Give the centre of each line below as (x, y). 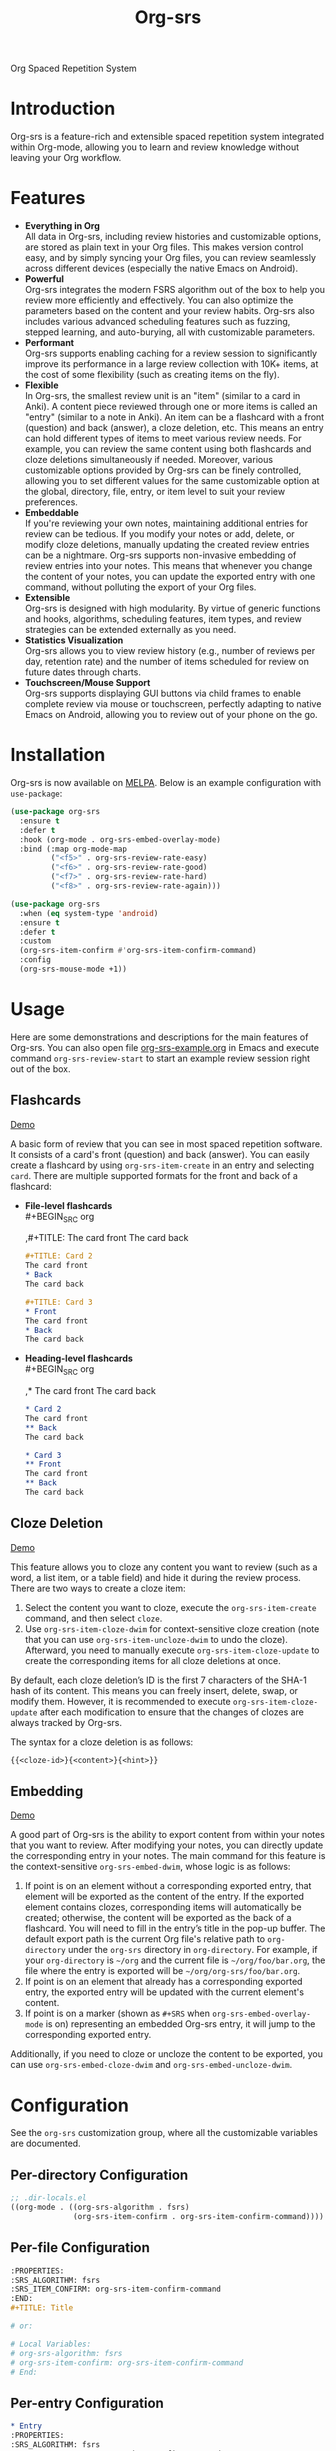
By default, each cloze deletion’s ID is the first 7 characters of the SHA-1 (158, 1680)
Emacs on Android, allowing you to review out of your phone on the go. (171, 715)
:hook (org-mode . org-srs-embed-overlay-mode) (120, 839)
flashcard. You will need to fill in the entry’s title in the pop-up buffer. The (175, 1928)
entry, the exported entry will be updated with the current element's (164, 1992)
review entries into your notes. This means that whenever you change (168, 566)
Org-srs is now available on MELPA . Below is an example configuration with (166, 782)
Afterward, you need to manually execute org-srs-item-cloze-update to (172, 1650)
